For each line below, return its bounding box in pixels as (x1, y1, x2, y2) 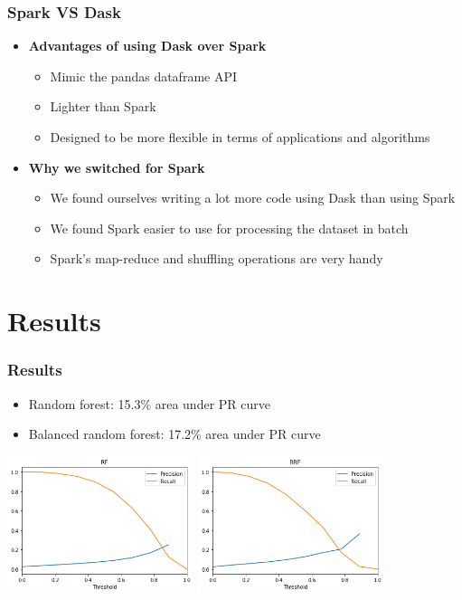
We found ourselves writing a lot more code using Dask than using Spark (50, 188, 456, 207)
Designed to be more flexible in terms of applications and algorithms (50, 128, 430, 146)
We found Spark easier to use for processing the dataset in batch (50, 218, 409, 237)
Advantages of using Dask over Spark (28, 36, 267, 55)
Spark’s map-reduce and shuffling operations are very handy (50, 249, 383, 268)
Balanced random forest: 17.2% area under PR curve (28, 424, 321, 443)
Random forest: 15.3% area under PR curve (28, 394, 270, 413)
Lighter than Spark (50, 97, 156, 116)
